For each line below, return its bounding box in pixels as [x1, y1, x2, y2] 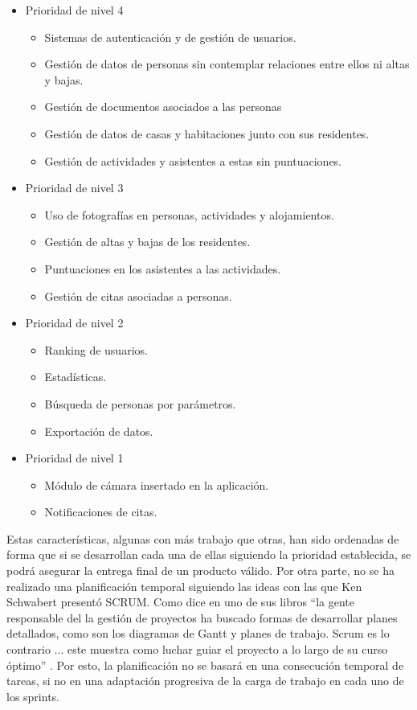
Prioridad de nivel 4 [25, 2, 124, 18]
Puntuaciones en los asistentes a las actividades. [44, 260, 281, 277]
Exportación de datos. [44, 422, 153, 439]
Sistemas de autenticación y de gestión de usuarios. [44, 28, 296, 45]
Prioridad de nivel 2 [25, 314, 124, 331]
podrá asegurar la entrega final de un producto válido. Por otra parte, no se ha [6, 562, 395, 579]
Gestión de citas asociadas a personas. [44, 287, 232, 304]
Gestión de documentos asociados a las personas [44, 98, 282, 115]
